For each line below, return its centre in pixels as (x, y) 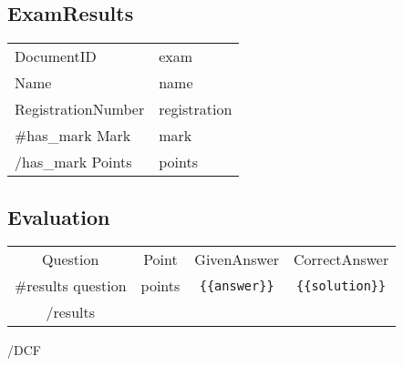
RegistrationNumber (80, 109)
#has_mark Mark (73, 136)
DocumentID (56, 56)
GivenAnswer (237, 259)
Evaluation (59, 216)
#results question (71, 286)
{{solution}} (341, 285)
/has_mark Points (73, 162)
